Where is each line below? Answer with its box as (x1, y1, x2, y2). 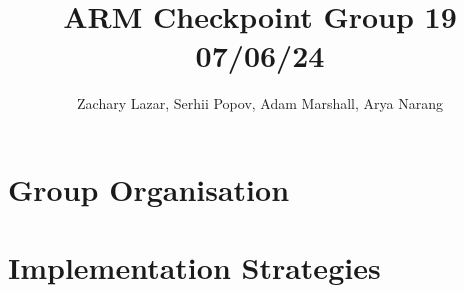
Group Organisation (8, 168, 290, 209)
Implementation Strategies (8, 247, 381, 288)
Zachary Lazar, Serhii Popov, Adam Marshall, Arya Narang (77, 93, 443, 114)
